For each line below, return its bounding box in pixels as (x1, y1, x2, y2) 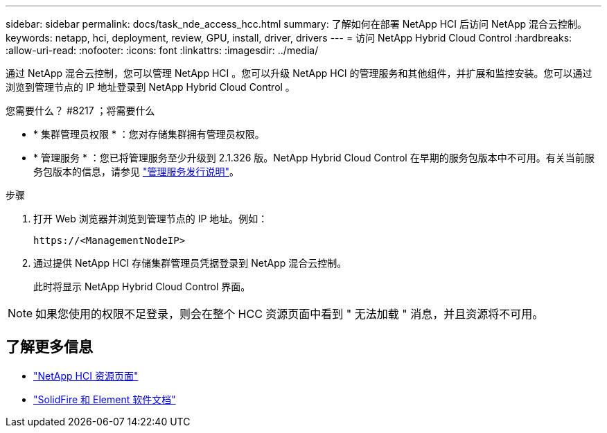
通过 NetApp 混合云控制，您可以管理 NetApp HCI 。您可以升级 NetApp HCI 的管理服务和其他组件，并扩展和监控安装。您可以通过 (6, 67, 592, 79)
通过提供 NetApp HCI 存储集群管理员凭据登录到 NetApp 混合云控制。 (33, 257, 347, 269)
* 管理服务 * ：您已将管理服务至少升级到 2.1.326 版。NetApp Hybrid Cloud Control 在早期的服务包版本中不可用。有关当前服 (33, 152, 595, 164)
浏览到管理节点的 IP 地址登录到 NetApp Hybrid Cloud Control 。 (6, 81, 295, 93)
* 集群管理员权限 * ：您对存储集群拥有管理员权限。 (33, 128, 265, 140)
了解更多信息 (6, 338, 93, 356)
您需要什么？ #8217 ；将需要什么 (6, 105, 155, 116)
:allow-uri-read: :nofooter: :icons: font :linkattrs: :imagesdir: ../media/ (6, 44, 319, 56)
